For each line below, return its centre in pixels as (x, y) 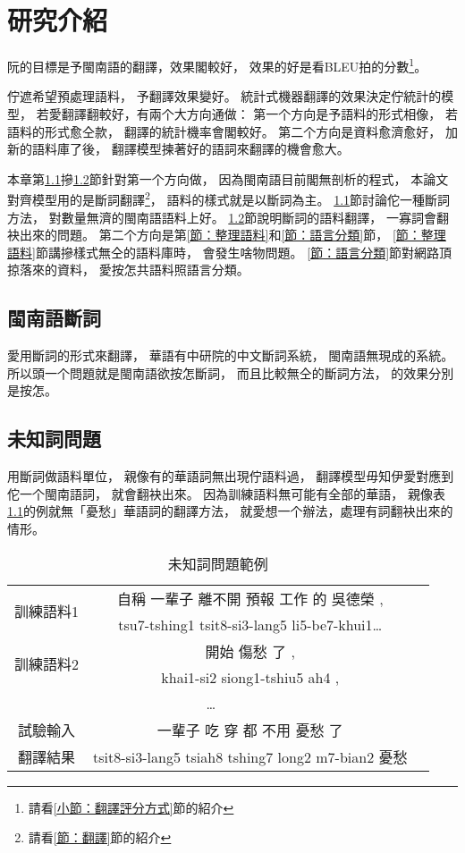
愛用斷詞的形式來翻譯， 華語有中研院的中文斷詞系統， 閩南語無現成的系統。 (231, 355)
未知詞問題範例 (218, 563)
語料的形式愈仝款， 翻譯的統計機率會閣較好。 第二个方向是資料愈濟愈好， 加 (232, 131)
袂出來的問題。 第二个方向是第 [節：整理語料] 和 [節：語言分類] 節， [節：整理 (227, 235)
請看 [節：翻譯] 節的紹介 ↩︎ (100, 837)
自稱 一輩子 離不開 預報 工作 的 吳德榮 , (250, 598)
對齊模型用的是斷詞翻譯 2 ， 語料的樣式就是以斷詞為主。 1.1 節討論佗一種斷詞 (229, 198)
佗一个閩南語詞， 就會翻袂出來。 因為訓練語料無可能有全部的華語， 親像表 (226, 493)
